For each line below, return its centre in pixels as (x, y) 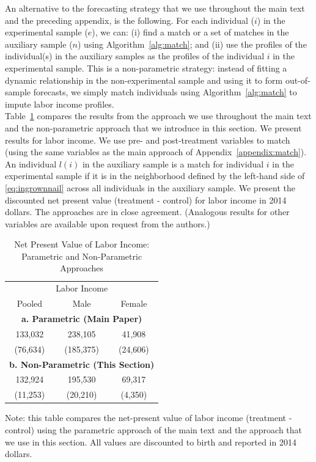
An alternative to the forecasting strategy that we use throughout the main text (155, 8)
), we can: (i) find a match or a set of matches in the (190, 32)
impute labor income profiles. (60, 104)
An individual (31, 163)
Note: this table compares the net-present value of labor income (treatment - (149, 418)
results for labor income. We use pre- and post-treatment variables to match (148, 140)
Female (134, 303)
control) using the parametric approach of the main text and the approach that (154, 429)
